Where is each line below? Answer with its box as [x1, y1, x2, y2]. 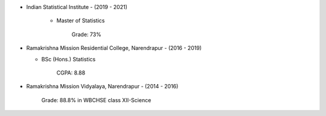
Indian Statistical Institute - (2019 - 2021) [26, 4, 128, 10]
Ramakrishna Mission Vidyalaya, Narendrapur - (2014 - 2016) [26, 83, 179, 90]
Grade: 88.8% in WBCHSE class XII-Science [41, 96, 152, 103]
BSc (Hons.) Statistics [41, 55, 96, 63]
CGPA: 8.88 [56, 69, 86, 76]
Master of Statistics [56, 17, 105, 24]
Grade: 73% [71, 31, 102, 38]
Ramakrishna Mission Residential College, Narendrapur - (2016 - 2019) [26, 44, 202, 52]
